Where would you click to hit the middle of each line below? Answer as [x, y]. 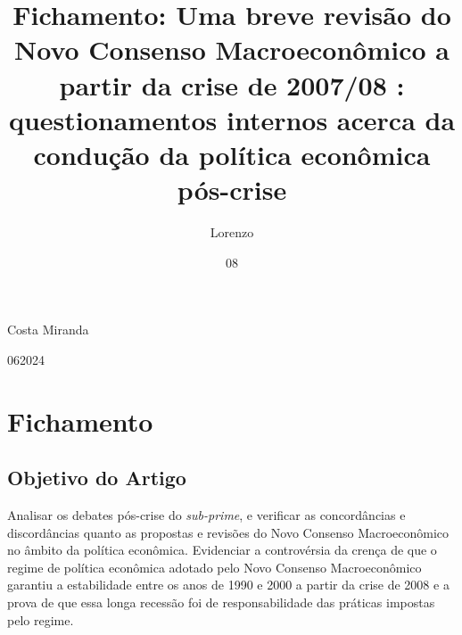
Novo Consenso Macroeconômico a [232, 49]
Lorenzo [232, 232]
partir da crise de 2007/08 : [232, 84]
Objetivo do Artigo [97, 478]
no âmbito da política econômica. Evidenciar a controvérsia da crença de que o [222, 550]
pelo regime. [41, 619]
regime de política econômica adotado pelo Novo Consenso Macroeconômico [214, 567]
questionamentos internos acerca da [232, 119]
